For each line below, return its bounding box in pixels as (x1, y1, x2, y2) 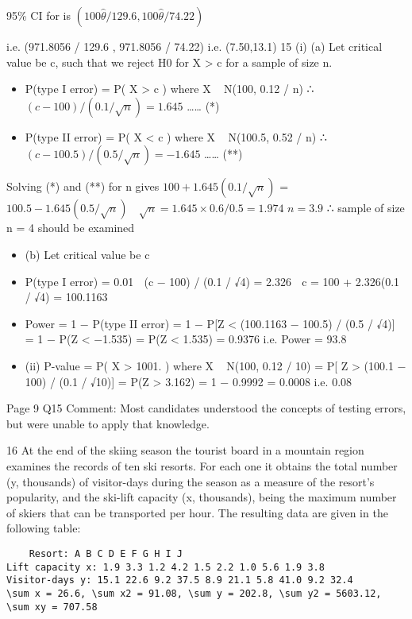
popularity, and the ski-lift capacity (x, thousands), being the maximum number (6, 489, 397, 505)
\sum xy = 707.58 (6, 601, 98, 613)
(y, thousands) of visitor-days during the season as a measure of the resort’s (6, 473, 375, 489)
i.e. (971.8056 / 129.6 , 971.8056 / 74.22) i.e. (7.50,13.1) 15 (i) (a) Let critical (6, 38, 383, 54)
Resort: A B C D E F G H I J (29, 547, 183, 559)
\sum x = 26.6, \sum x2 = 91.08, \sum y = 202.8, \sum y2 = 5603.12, (6, 587, 382, 599)
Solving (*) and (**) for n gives (6, 178, 160, 195)
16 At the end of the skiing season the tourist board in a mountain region (6, 442, 364, 458)
